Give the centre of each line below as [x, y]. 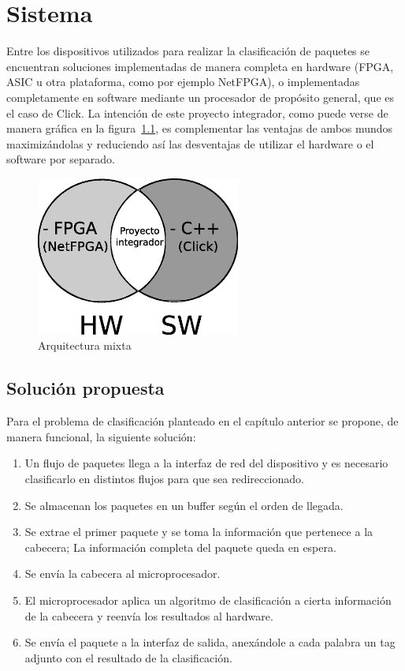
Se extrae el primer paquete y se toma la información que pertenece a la [199, 532]
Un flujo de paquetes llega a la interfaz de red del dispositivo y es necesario [206, 463]
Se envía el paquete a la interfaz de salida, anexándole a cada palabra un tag [210, 642]
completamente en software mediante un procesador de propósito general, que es [201, 97]
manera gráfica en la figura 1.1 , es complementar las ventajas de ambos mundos [200, 128]
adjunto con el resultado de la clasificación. [128, 657]
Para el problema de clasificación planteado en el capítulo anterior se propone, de [202, 421]
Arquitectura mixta [85, 345]
